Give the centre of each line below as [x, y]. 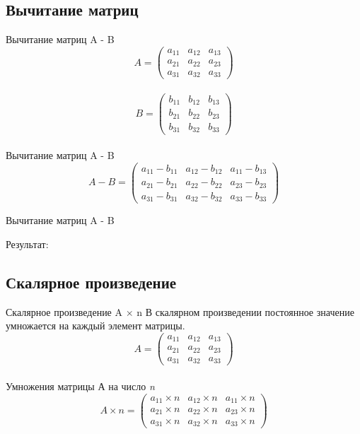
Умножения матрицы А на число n [80, 386]
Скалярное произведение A [64, 311]
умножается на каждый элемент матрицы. [95, 325]
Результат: [27, 244]
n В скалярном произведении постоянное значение [245, 311]
